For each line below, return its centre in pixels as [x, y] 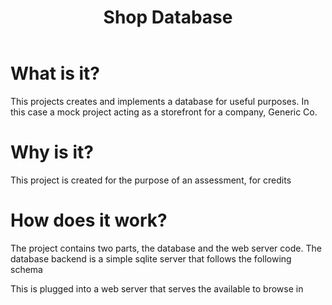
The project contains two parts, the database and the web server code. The [166, 248]
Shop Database [168, 17]
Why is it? [52, 152]
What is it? [55, 73]
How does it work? [89, 220]
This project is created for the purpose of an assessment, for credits [151, 180]
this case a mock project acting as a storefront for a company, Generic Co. [164, 112]
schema [26, 269]
